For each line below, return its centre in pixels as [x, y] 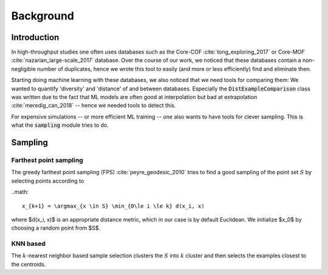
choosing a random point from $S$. [56, 228]
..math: [20, 192]
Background [43, 16]
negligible [23, 69]
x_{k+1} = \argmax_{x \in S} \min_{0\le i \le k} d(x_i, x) [113, 206]
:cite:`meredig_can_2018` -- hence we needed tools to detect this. [94, 106]
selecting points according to [48, 181]
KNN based [28, 244]
